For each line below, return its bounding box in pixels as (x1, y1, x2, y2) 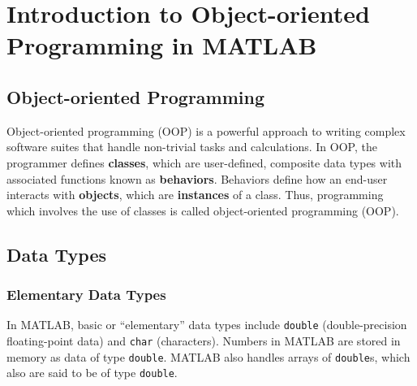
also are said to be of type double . (6, 364, 178, 381)
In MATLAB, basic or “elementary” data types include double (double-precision (6, 316, 407, 333)
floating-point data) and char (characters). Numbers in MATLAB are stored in (6, 332, 401, 349)
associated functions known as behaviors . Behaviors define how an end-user (6, 170, 388, 187)
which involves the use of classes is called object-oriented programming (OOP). (6, 202, 399, 219)
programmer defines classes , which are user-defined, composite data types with (6, 154, 402, 171)
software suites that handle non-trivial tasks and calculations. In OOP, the (6, 138, 377, 155)
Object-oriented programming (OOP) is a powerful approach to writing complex (6, 122, 406, 139)
